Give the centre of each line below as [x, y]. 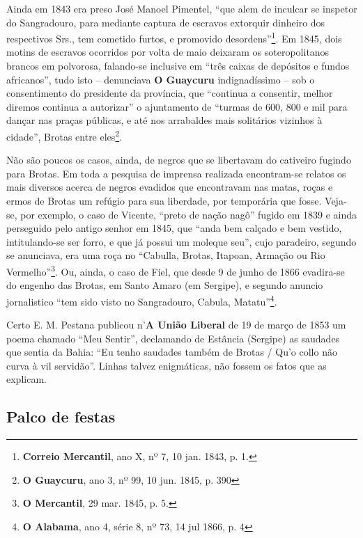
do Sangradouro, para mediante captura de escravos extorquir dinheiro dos [166, 22]
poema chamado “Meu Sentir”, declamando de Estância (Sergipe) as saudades [173, 338]
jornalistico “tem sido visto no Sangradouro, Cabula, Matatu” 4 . [142, 300]
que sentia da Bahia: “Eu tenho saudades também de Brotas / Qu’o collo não [172, 352]
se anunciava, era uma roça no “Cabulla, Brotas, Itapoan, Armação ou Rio [166, 255]
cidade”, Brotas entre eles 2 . [64, 135]
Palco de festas [61, 417]
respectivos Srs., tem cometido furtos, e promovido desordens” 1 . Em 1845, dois [174, 37]
